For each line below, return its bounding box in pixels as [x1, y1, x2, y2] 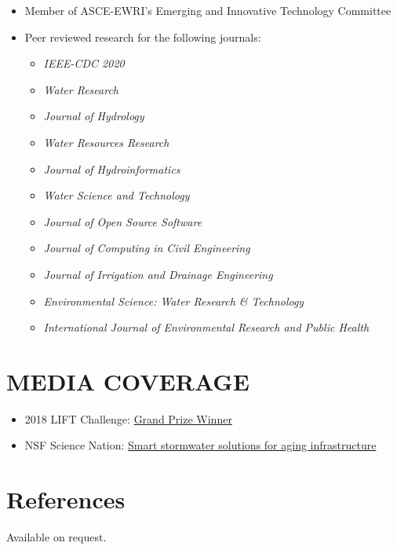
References [6, 483, 126, 515]
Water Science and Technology [43, 187, 190, 203]
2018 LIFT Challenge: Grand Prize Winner [24, 410, 232, 427]
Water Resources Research [43, 134, 169, 150]
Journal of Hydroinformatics [43, 160, 180, 177]
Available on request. [6, 529, 107, 545]
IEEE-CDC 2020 [43, 55, 125, 71]
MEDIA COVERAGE [6, 365, 249, 397]
